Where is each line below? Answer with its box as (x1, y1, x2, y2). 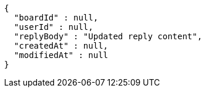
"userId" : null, (14, 22, 93, 32)
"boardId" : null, (14, 13, 99, 22)
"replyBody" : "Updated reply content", (14, 32, 203, 41)
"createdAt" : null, (14, 41, 109, 50)
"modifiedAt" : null (14, 50, 109, 60)
